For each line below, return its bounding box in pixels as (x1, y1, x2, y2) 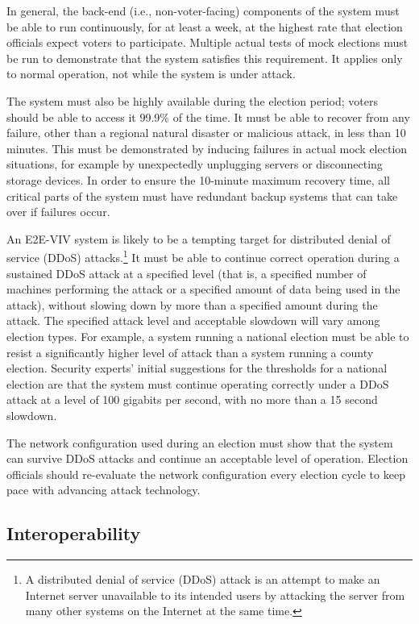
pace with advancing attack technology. (6, 481, 201, 498)
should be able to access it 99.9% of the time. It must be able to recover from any (6, 108, 410, 125)
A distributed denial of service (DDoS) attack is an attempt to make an (25, 571, 380, 588)
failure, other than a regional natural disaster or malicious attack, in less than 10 (6, 124, 406, 141)
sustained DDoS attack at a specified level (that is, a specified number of (6, 264, 367, 281)
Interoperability (6, 521, 141, 546)
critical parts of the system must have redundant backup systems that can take (6, 187, 398, 204)
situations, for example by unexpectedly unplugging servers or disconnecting (6, 156, 383, 173)
